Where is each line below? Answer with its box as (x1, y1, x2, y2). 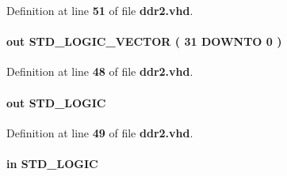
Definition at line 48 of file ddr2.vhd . (6, 63, 193, 80)
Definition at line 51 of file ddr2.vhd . (6, 2, 193, 18)
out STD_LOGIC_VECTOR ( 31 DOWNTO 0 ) (6, 33, 282, 50)
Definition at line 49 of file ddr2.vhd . (6, 124, 193, 140)
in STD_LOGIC (6, 155, 98, 171)
